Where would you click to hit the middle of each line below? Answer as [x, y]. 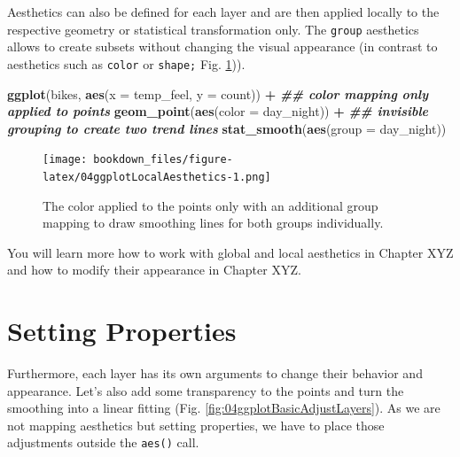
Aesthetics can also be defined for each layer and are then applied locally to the [223, 12]
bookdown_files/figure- [163, 160]
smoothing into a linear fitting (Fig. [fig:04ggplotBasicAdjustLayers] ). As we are [224, 408]
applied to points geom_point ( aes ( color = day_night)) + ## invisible [218, 111]
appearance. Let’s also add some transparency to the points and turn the [206, 390]
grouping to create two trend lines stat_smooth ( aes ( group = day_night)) [227, 128]
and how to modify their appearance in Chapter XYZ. [154, 270]
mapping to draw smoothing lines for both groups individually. [213, 223]
